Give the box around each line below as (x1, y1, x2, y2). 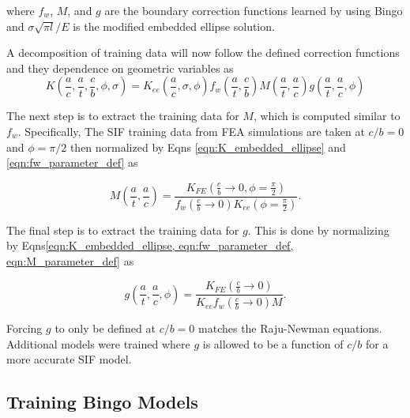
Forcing (6, 320, 43, 337)
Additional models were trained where (6, 335, 190, 352)
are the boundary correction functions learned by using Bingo (104, 2, 403, 18)
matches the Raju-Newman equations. (198, 320, 382, 337)
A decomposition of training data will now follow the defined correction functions (6, 44, 400, 61)
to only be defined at (55, 320, 156, 337)
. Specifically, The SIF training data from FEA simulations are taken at (17, 122, 365, 139)
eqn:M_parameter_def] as (6, 252, 134, 269)
